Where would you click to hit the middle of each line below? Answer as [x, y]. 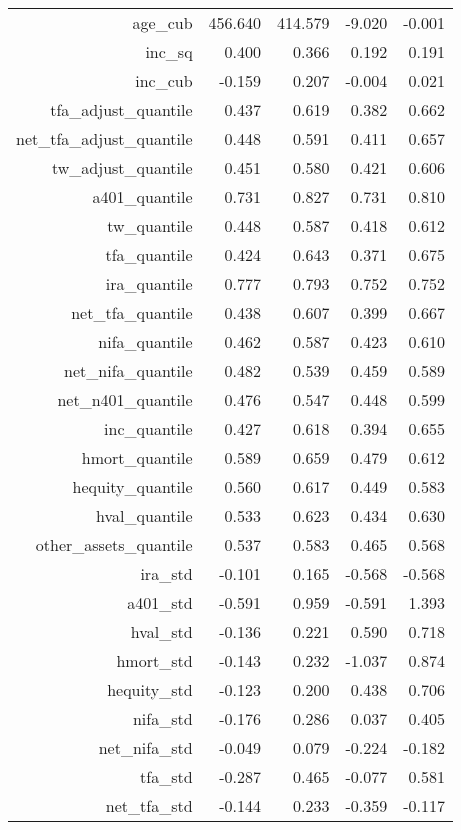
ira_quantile [149, 283]
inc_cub [164, 80]
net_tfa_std [149, 805]
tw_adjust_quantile [122, 167]
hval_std [161, 631]
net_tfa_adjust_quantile [104, 138]
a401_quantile [142, 196]
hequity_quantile [132, 486]
